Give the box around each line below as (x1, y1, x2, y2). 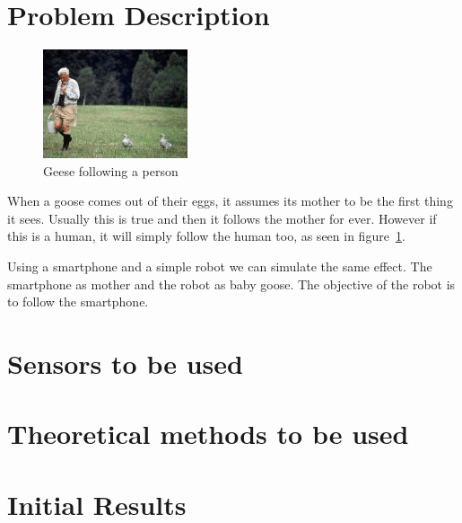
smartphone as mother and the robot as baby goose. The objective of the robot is (7, 274, 456, 293)
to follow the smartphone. (7, 292, 149, 311)
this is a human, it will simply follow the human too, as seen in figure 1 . (7, 226, 405, 245)
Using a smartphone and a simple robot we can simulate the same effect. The (7, 257, 432, 275)
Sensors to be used (7, 344, 243, 381)
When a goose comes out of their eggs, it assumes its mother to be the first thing (7, 191, 453, 210)
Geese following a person (43, 161, 179, 180)
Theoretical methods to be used (7, 415, 409, 452)
